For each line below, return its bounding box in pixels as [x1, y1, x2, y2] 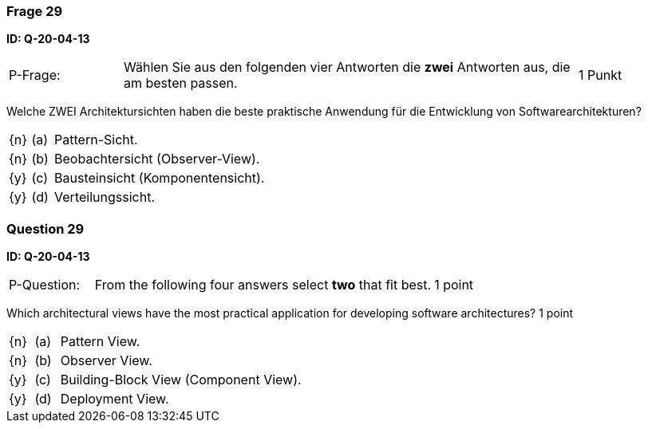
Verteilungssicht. [54, 189, 155, 206]
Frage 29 [6, 3, 63, 19]
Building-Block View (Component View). [60, 372, 302, 388]
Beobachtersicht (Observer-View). [54, 151, 260, 167]
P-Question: [9, 277, 81, 293]
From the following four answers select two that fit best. [94, 277, 432, 293]
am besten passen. [123, 75, 238, 92]
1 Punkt [578, 67, 622, 84]
